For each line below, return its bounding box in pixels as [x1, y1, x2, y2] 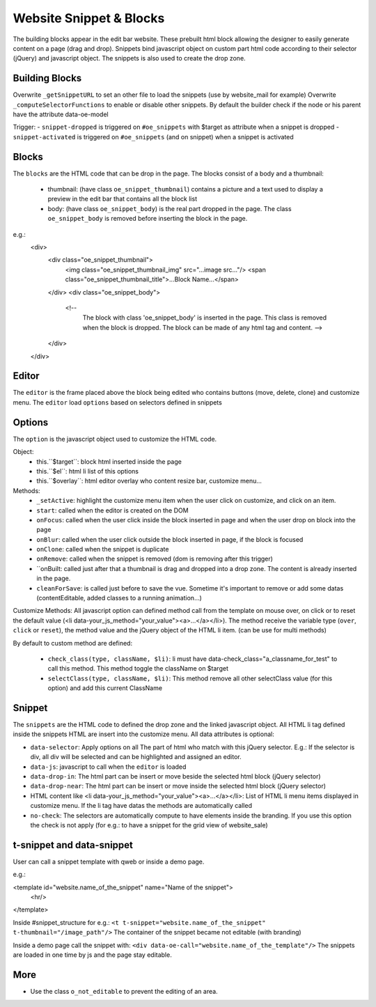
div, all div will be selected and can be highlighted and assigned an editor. [30, 753, 242, 761]
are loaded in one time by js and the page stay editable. [13, 951, 172, 959]
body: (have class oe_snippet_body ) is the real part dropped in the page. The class [47, 204, 292, 212]
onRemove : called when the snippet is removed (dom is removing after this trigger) [36, 554, 273, 563]
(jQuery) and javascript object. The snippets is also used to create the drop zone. [13, 54, 246, 63]
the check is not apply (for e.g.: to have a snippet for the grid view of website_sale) [30, 820, 268, 829]
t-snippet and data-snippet [13, 839, 134, 851]
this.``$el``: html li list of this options [36, 467, 139, 475]
